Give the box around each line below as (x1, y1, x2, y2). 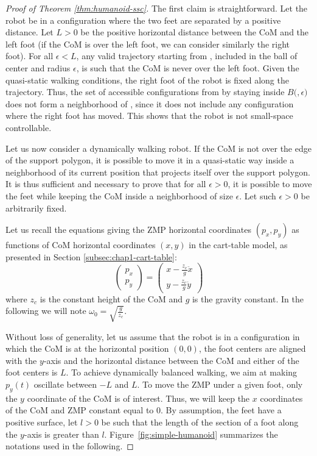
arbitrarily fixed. (5, 201, 67, 214)
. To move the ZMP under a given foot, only (137, 377, 303, 390)
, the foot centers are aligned (198, 342, 306, 355)
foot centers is (5, 366, 58, 379)
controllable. (5, 121, 52, 134)
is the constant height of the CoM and (40, 292, 183, 305)
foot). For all (5, 49, 54, 62)
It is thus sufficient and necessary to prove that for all (5, 177, 206, 190)
